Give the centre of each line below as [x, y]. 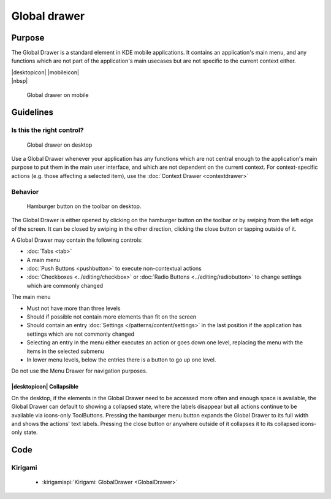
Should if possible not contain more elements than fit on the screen [112, 317]
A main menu [44, 260]
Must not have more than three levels [74, 308]
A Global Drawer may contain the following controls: [77, 240]
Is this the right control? [48, 130]
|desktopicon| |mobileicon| [45, 72]
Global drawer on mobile [58, 95]
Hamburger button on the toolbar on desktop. [84, 206]
